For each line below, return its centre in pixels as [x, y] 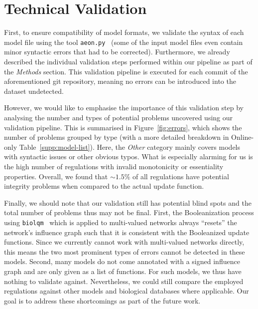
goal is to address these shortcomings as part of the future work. [102, 300]
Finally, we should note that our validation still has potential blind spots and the [128, 202]
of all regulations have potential [181, 176]
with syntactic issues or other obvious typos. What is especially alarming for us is [129, 156]
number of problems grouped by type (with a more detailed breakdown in [117, 137]
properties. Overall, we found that [56, 176]
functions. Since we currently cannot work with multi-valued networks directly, [124, 242]
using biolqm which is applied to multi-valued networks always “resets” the [121, 222]
